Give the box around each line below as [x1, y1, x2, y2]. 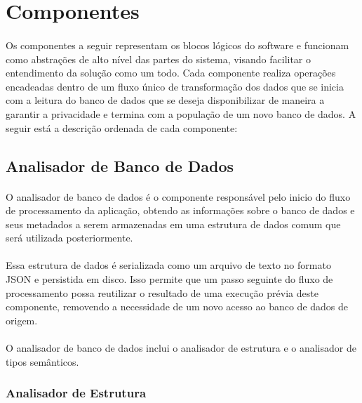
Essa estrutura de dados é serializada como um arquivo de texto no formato [6, 258, 331, 272]
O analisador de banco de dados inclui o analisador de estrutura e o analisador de [6, 341, 356, 355]
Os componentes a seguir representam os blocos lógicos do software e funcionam [6, 37, 349, 52]
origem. [6, 312, 38, 327]
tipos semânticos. [6, 354, 79, 369]
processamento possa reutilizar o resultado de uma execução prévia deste [6, 285, 319, 300]
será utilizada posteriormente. [6, 230, 133, 245]
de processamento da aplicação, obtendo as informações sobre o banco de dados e [6, 203, 355, 218]
